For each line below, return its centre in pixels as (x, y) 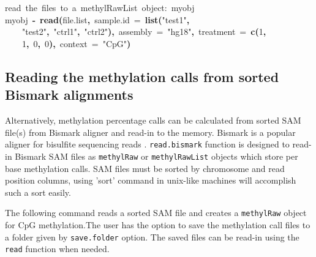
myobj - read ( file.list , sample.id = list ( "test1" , (97, 19)
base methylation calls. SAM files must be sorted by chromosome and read (145, 168)
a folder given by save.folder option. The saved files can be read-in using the (152, 237)
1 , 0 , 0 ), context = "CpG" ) (77, 43)
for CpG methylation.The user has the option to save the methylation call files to (158, 225)
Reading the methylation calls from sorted (142, 76)
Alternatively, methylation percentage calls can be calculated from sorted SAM (153, 120)
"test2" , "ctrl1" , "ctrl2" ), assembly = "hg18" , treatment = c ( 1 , (144, 32)
